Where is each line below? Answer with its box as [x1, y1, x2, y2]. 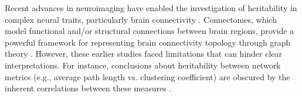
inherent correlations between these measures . [5, 82, 172, 94]
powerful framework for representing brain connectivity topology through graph [5, 36, 291, 48]
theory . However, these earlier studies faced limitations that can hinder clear [5, 47, 283, 60]
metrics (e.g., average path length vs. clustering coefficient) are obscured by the [5, 70, 290, 83]
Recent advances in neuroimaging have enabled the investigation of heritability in [5, 2, 297, 13]
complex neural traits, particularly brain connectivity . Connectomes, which [5, 13, 277, 25]
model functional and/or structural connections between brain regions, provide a [5, 25, 294, 37]
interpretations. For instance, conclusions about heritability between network [5, 59, 281, 71]
